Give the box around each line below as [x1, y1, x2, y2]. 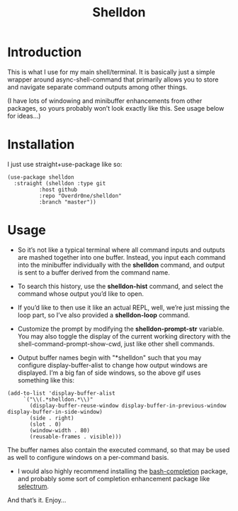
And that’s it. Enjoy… [7, 495, 67, 504]
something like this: [17, 375, 74, 384]
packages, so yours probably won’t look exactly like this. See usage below [7, 104, 225, 112]
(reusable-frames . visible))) [29, 433, 122, 440]
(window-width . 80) [29, 427, 91, 434]
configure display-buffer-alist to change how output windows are [17, 361, 208, 369]
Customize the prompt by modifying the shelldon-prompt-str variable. [17, 324, 225, 333]
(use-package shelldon [7, 173, 74, 181]
